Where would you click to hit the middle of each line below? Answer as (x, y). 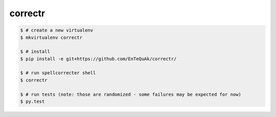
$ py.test (32, 101)
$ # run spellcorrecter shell (58, 73)
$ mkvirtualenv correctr (51, 37)
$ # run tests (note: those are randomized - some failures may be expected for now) (131, 94)
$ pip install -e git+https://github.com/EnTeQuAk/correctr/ (98, 59)
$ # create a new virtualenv (57, 30)
